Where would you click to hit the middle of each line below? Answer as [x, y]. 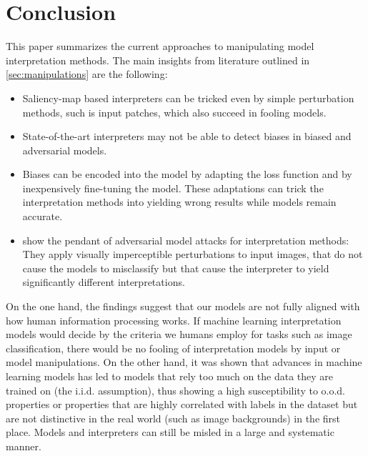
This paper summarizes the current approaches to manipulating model [160, 46]
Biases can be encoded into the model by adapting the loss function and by [187, 174]
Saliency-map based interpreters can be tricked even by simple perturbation [188, 98]
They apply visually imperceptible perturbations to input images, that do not [193, 254]
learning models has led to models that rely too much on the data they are [170, 376]
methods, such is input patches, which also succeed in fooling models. [174, 112]
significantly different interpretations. [104, 282]
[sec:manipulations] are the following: [87, 74]
